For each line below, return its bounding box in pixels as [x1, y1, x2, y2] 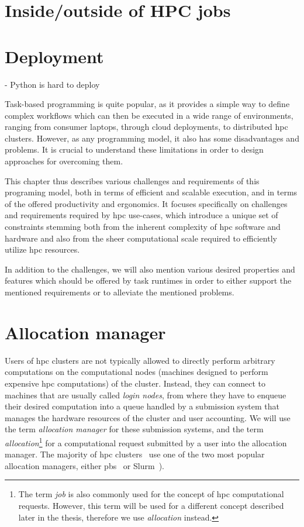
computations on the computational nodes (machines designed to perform [5, 366, 268, 378]
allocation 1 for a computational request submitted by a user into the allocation [5, 435, 287, 449]
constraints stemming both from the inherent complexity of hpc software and [5, 221, 281, 233]
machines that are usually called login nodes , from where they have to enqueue [5, 388, 286, 401]
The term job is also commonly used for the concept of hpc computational [18, 488, 284, 500]
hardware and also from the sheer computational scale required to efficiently [5, 232, 277, 244]
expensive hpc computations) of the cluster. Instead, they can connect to [5, 377, 266, 389]
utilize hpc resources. [5, 243, 80, 256]
